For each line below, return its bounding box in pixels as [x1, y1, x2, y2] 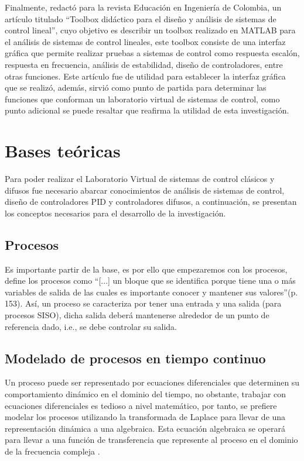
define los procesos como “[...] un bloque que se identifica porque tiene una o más [5, 274, 296, 287]
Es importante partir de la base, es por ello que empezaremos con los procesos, [5, 263, 288, 275]
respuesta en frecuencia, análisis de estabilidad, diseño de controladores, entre [5, 58, 283, 70]
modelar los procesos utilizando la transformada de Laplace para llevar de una [5, 411, 286, 423]
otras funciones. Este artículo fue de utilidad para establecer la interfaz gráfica [5, 70, 286, 82]
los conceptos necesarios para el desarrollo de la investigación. [5, 207, 226, 219]
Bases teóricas [5, 139, 121, 163]
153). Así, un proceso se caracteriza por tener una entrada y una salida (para [5, 297, 282, 309]
